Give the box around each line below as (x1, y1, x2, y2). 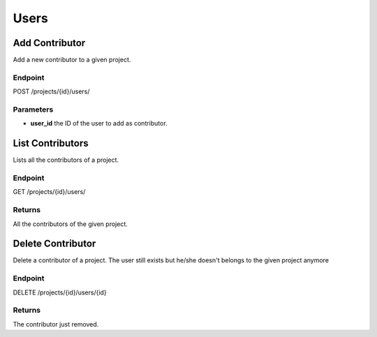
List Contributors (13, 137, 89, 149)
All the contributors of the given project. (13, 220, 128, 228)
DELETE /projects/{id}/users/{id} (13, 288, 108, 297)
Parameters (13, 105, 54, 114)
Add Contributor (13, 37, 86, 49)
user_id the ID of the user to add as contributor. (30, 119, 168, 128)
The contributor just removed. (13, 320, 99, 328)
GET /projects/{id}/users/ (13, 188, 86, 196)
